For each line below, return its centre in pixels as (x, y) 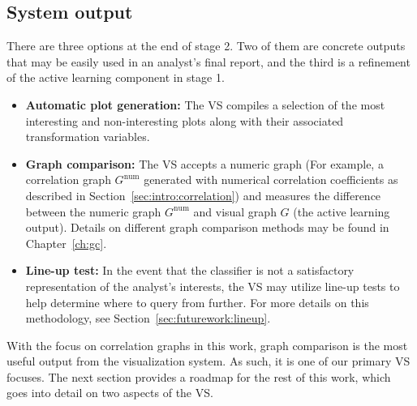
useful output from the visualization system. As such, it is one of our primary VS (208, 361)
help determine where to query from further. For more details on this (197, 302)
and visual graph (235, 211)
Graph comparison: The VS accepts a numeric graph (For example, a (204, 163)
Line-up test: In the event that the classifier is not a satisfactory (190, 270)
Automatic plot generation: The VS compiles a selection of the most (205, 104)
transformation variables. (88, 137)
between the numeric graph (93, 211)
